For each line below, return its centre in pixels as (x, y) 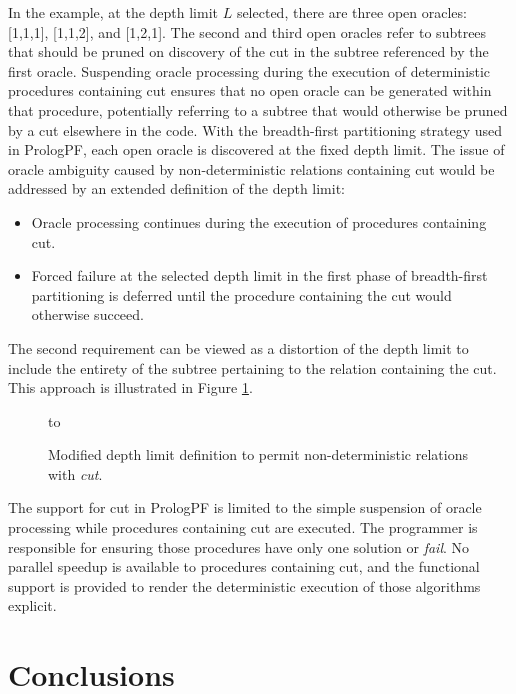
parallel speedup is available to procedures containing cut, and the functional (244, 566)
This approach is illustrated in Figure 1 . (130, 387)
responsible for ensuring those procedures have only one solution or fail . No (239, 546)
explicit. (32, 605)
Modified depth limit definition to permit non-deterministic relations (258, 454)
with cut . (75, 473)
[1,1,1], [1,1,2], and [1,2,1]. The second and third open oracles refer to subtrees (247, 31)
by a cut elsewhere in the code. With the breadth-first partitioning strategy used (255, 129)
